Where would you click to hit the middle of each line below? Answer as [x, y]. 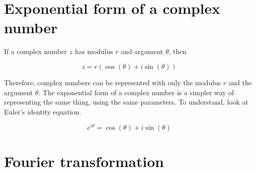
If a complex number [36, 51]
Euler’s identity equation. [43, 111]
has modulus [94, 51]
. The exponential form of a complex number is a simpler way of [136, 92]
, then [178, 51]
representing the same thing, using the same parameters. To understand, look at [126, 102]
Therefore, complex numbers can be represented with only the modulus [113, 82]
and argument [142, 51]
